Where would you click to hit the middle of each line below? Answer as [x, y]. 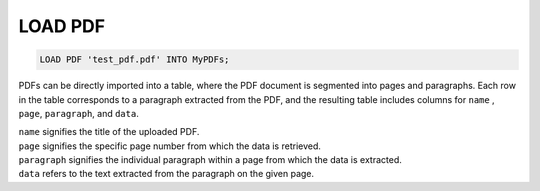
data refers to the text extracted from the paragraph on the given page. [166, 174]
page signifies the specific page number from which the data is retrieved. [170, 146]
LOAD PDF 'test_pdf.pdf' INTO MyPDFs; [134, 59]
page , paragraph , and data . [78, 113]
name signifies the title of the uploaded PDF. [109, 132]
